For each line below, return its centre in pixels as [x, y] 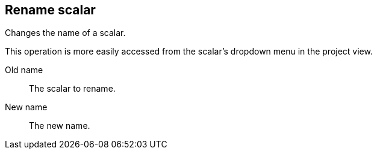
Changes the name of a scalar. [65, 33]
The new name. [60, 126]
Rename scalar [50, 10]
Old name [24, 70]
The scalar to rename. [72, 89]
